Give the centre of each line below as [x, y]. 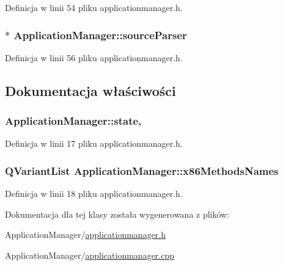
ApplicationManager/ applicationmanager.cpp [90, 255]
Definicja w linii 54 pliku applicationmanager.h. [94, 7]
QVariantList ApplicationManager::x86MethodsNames [142, 170]
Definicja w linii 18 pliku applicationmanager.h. [94, 194]
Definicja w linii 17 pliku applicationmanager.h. [94, 143]
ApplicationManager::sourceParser [100, 35]
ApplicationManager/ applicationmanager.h [86, 235]
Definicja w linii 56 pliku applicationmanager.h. [94, 57]
